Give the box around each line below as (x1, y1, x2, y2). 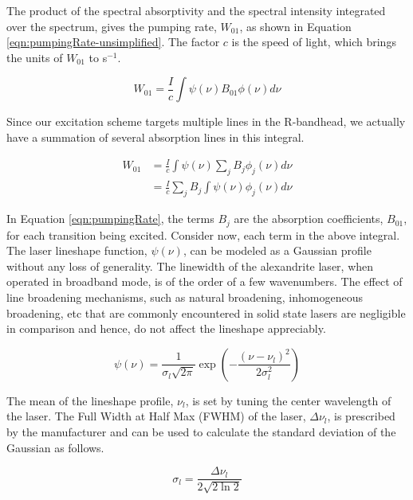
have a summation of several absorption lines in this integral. (6, 128, 305, 145)
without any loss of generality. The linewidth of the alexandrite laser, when (6, 257, 374, 274)
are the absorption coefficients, (234, 210, 383, 227)
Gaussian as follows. (6, 439, 104, 455)
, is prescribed (327, 408, 395, 424)
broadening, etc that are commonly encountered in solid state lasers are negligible (6, 304, 406, 321)
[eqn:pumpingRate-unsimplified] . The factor (6, 33, 220, 50)
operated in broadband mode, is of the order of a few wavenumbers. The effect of (6, 273, 403, 290)
